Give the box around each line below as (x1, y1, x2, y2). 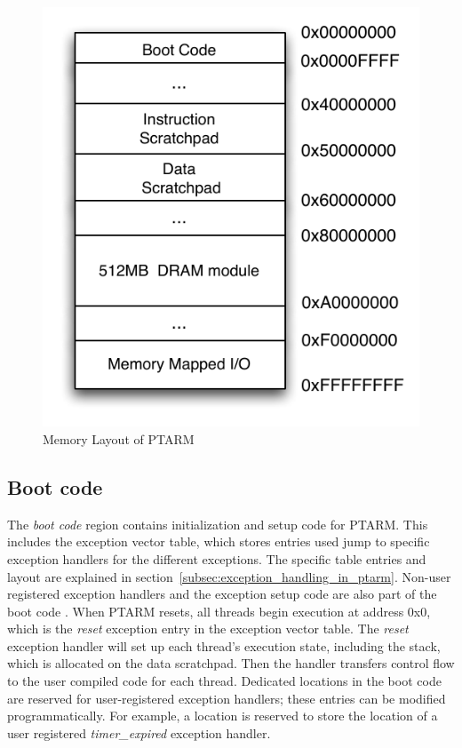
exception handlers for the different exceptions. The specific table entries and (7, 549, 426, 568)
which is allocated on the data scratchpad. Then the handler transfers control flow (7, 654, 455, 672)
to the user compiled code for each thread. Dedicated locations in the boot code (7, 672, 442, 690)
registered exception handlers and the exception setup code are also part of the (7, 585, 437, 603)
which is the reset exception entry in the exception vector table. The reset (7, 619, 409, 638)
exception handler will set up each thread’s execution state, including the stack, (7, 636, 441, 655)
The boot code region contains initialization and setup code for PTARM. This (7, 514, 428, 533)
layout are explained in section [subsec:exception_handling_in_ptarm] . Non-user (7, 567, 451, 585)
